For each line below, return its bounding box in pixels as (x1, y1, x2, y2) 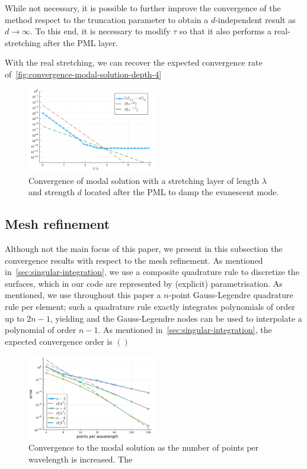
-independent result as (215, 13, 296, 25)
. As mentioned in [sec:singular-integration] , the (98, 324, 272, 336)
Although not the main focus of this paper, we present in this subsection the (5, 242, 283, 254)
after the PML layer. (43, 36, 119, 48)
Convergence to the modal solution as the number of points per (28, 441, 259, 454)
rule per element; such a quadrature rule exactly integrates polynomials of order (5, 300, 295, 312)
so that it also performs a (179, 25, 271, 37)
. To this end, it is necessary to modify (30, 25, 171, 37)
